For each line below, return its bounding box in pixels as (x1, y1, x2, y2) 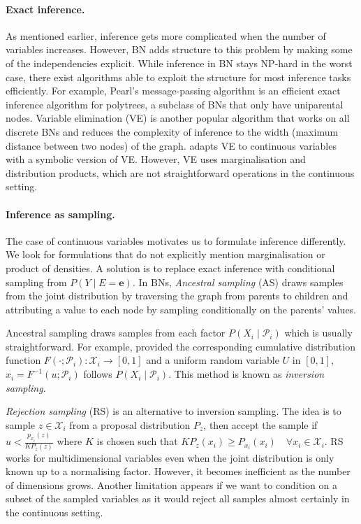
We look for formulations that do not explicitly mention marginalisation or (6, 247, 325, 262)
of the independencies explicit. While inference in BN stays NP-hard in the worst (6, 55, 353, 70)
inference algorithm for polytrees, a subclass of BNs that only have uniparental (6, 97, 344, 111)
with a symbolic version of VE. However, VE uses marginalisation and (6, 152, 306, 167)
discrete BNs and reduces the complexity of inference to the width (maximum (6, 124, 339, 139)
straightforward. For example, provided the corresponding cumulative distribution (6, 339, 355, 353)
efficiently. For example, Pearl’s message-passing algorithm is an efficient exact (6, 83, 341, 98)
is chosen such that (96, 434, 178, 448)
